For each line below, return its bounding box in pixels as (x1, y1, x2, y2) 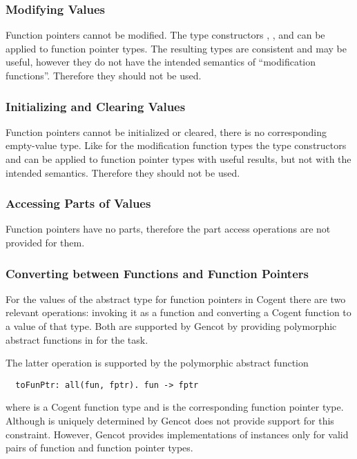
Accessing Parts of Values (6, 195, 151, 212)
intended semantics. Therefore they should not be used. (6, 165, 240, 179)
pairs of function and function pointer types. (6, 440, 193, 455)
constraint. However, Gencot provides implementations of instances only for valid (6, 427, 349, 441)
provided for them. (6, 235, 85, 249)
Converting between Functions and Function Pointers (6, 264, 309, 282)
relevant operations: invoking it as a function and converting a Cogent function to (6, 305, 351, 320)
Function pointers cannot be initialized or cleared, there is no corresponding (6, 124, 327, 139)
